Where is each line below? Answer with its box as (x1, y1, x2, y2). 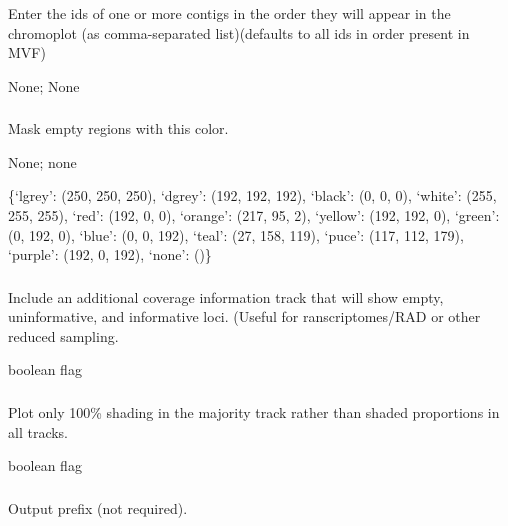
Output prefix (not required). (8, 497, 188, 518)
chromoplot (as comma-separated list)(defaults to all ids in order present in (8, 22, 470, 43)
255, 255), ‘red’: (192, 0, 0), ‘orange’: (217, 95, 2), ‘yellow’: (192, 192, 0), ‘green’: (8, 205, 500, 225)
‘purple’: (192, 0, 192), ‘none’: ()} (8, 244, 212, 265)
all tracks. (8, 421, 69, 442)
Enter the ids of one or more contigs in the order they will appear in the (8, 2, 451, 23)
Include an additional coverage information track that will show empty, (8, 286, 444, 307)
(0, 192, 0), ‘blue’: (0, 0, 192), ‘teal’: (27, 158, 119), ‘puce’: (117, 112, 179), (8, 224, 464, 245)
